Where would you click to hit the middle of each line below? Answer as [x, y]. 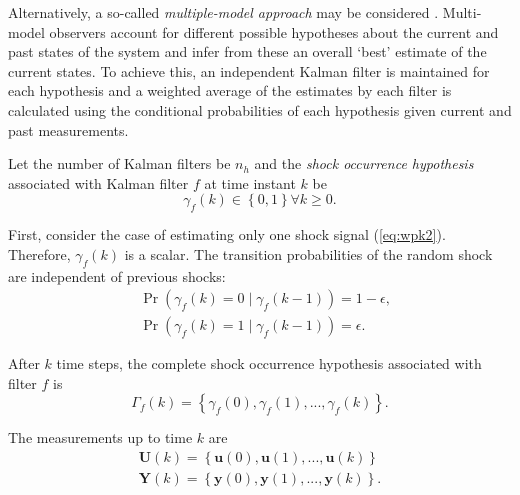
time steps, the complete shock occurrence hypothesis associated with [269, 363]
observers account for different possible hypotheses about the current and [274, 31]
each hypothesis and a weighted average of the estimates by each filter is [230, 90]
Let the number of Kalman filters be [119, 163]
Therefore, [39, 253]
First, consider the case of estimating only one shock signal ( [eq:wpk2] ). [227, 234]
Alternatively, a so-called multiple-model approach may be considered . [223, 12]
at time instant [250, 182]
